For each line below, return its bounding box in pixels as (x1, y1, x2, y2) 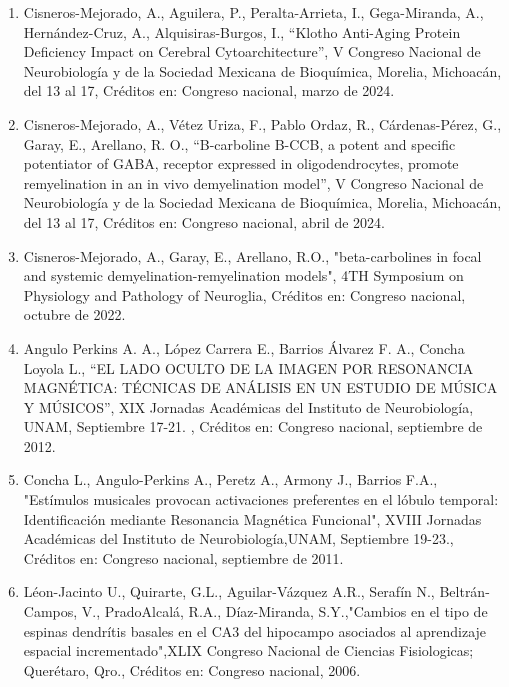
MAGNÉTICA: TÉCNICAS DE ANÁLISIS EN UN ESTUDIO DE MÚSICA (23, 377, 498, 398)
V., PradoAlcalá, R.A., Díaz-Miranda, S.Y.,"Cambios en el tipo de (81, 601, 488, 622)
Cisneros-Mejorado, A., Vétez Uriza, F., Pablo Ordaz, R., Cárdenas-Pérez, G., (23, 113, 502, 134)
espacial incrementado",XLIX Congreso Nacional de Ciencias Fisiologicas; (23, 640, 474, 661)
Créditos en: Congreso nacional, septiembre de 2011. (23, 547, 344, 568)
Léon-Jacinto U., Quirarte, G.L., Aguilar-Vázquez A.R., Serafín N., (23, 581, 435, 602)
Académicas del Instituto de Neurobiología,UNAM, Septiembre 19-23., (23, 528, 454, 549)
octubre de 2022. (23, 304, 126, 325)
